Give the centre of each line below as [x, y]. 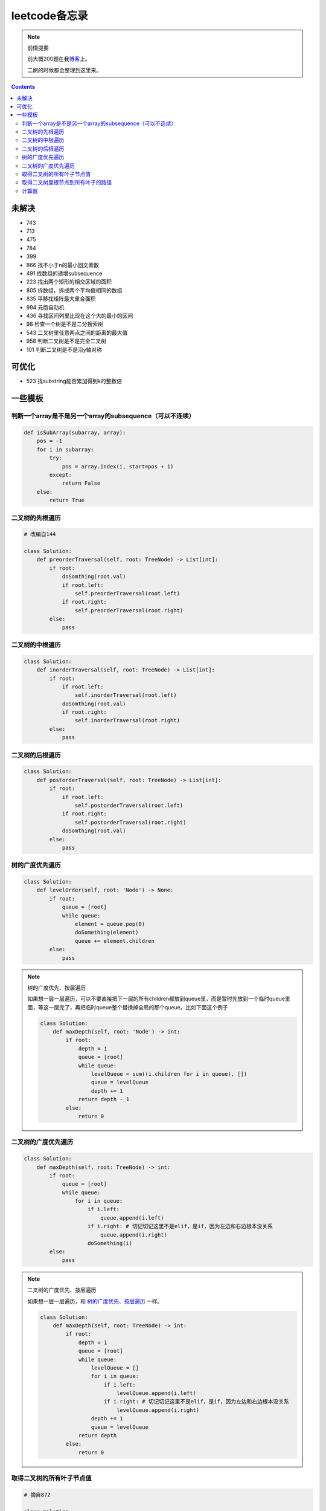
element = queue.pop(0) [110, 924]
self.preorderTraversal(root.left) [127, 594]
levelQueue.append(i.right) [158, 1410]
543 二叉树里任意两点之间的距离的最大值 [77, 332]
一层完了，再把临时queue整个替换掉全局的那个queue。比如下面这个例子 [138, 1007]
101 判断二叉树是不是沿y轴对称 [64, 349]
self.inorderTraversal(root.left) [126, 695]
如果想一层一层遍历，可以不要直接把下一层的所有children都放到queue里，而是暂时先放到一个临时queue [156, 999]
